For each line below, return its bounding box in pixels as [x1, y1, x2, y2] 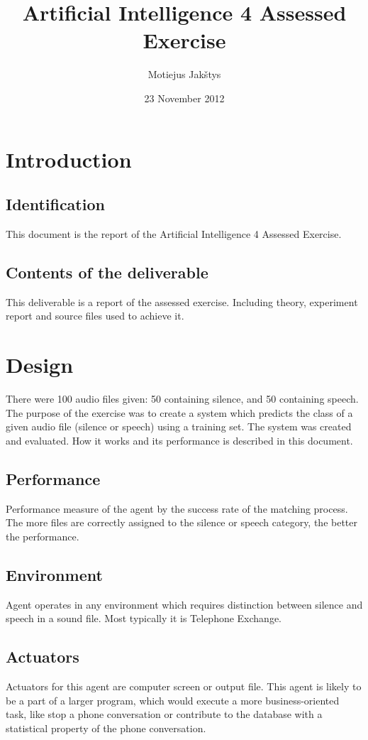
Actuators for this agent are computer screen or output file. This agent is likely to [6, 678, 362, 693]
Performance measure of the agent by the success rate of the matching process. [6, 501, 348, 516]
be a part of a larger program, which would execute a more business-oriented [6, 692, 340, 707]
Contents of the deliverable [6, 261, 208, 283]
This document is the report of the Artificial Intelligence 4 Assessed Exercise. [6, 226, 342, 241]
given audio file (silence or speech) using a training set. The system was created [6, 419, 352, 434]
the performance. [6, 528, 79, 543]
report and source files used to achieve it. [6, 308, 184, 323]
